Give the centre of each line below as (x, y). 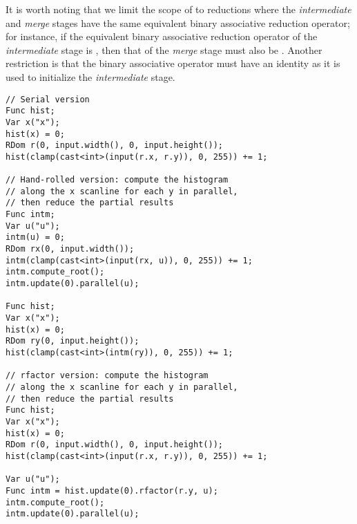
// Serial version (48, 99)
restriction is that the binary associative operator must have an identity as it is (173, 63)
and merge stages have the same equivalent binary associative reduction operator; (178, 22)
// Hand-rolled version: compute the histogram (117, 180)
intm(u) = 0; (35, 237)
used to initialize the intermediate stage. (90, 76)
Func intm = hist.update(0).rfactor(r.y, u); (112, 490)
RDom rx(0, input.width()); (70, 249)
